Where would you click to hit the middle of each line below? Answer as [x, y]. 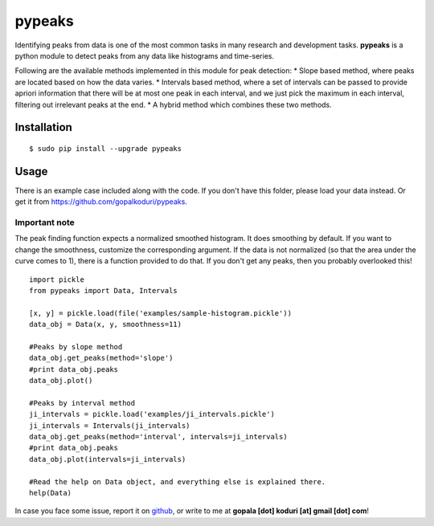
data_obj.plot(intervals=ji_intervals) [108, 459]
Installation [43, 127]
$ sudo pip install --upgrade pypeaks [106, 148]
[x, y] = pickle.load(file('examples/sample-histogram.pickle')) [161, 313]
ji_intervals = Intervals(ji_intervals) [110, 425]
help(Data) [51, 493]
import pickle [57, 279]
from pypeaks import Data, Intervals [104, 290]
